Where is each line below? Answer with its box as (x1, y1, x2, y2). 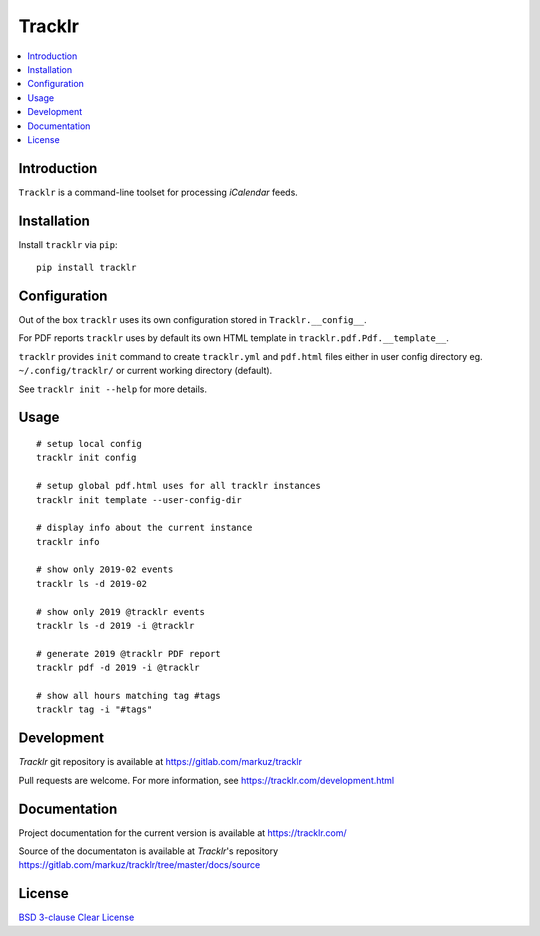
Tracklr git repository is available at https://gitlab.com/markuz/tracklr (18, 756, 302, 768)
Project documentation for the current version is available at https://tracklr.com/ (18, 826, 347, 839)
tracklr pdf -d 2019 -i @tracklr (36, 662, 200, 674)
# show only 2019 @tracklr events (36, 606, 205, 617)
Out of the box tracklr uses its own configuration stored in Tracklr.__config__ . (18, 314, 367, 325)
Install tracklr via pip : (18, 238, 119, 250)
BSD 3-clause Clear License (18, 911, 135, 924)
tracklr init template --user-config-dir (36, 494, 242, 505)
